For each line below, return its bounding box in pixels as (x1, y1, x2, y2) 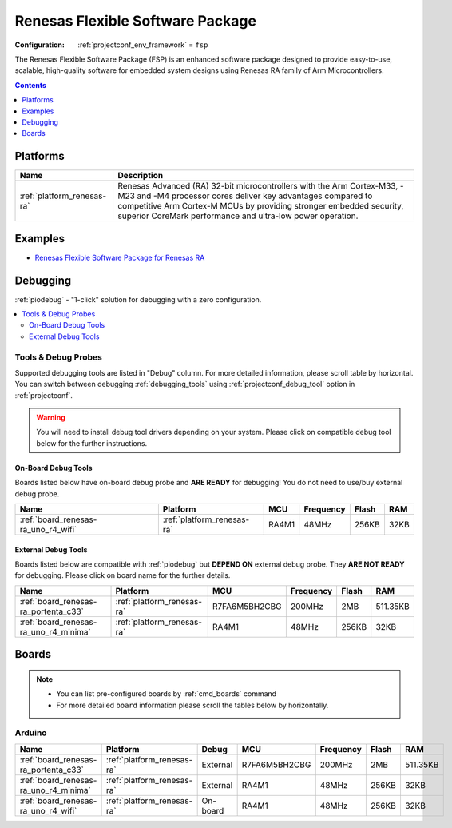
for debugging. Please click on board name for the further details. (14, 571, 231, 580)
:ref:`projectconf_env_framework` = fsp (77, 40, 208, 50)
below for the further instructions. (36, 438, 148, 448)
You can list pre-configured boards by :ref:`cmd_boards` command (56, 689, 277, 699)
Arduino (14, 727, 47, 738)
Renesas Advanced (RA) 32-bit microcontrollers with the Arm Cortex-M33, (117, 181, 398, 192)
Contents (14, 80, 47, 90)
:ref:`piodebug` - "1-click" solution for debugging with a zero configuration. (14, 294, 262, 304)
